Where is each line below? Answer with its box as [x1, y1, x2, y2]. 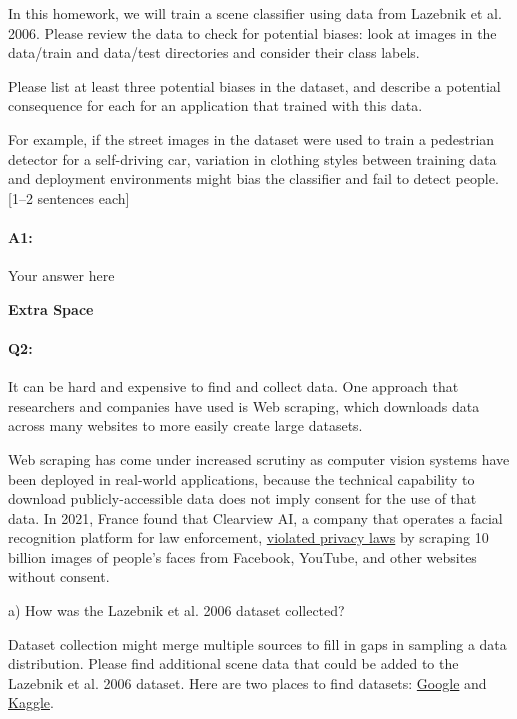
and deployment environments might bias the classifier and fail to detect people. [8, 168, 499, 189]
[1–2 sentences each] [8, 187, 130, 208]
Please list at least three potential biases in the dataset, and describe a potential [8, 75, 501, 96]
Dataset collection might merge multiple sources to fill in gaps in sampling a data [8, 633, 507, 654]
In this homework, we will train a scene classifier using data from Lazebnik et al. [8, 3, 502, 23]
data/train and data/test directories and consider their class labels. [8, 42, 420, 63]
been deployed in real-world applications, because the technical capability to [8, 468, 475, 489]
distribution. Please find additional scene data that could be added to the [8, 653, 459, 674]
